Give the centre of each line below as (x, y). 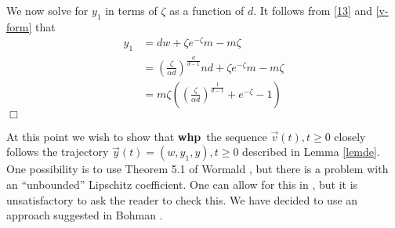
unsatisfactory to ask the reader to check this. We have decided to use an (182, 199)
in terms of (131, 10)
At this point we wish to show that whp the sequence (137, 136)
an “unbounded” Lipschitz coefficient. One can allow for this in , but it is (182, 184)
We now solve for (47, 10)
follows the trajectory (58, 152)
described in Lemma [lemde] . (311, 152)
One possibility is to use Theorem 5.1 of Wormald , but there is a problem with (197, 169)
